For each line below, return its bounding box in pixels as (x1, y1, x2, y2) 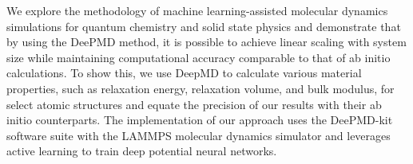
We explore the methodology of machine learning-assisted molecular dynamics (6, 2, 388, 18)
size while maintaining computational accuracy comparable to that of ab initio (6, 49, 391, 65)
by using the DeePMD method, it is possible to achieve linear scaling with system (6, 33, 407, 50)
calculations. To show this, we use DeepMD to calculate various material (6, 64, 362, 81)
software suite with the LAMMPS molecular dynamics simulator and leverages (6, 127, 391, 143)
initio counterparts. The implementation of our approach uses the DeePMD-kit (6, 111, 393, 128)
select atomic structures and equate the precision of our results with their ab (6, 96, 382, 112)
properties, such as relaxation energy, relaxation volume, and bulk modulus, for (6, 80, 395, 96)
